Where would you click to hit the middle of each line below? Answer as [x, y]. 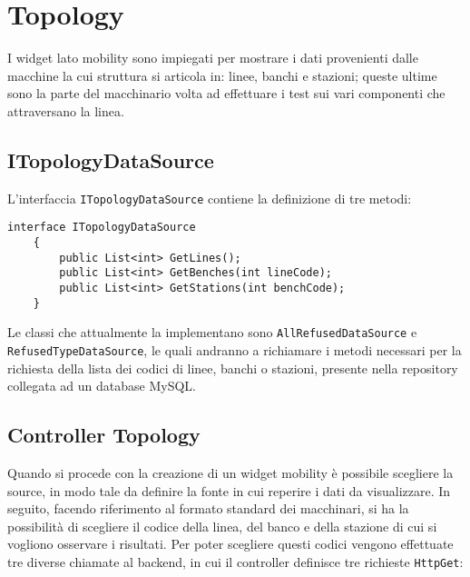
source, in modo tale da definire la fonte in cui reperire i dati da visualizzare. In [229, 490]
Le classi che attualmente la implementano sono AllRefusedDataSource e [212, 332]
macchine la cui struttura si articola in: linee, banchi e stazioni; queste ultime [222, 75]
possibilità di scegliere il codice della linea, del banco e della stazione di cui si [222, 526]
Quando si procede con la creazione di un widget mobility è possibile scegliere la [230, 473]
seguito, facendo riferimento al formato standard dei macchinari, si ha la [208, 508]
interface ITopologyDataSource [102, 228]
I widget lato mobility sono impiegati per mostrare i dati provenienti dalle [213, 58]
